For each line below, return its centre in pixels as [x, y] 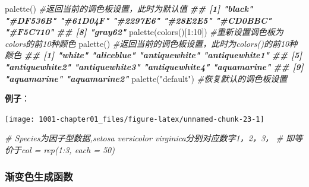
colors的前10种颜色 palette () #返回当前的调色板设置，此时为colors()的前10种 [151, 43]
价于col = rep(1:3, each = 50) [60, 150]
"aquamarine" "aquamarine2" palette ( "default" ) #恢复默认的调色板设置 [146, 78]
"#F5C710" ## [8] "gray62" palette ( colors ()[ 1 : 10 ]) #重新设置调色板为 [144, 32]
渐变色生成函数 [39, 176]
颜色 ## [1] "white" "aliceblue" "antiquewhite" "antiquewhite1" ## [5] [154, 55]
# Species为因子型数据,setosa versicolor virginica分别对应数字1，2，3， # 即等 [154, 138]
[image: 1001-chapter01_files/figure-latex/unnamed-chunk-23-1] [135, 119]
